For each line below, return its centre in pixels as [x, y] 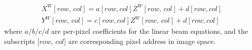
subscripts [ [22, 41]
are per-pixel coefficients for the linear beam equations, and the [149, 31]
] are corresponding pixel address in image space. [140, 41]
